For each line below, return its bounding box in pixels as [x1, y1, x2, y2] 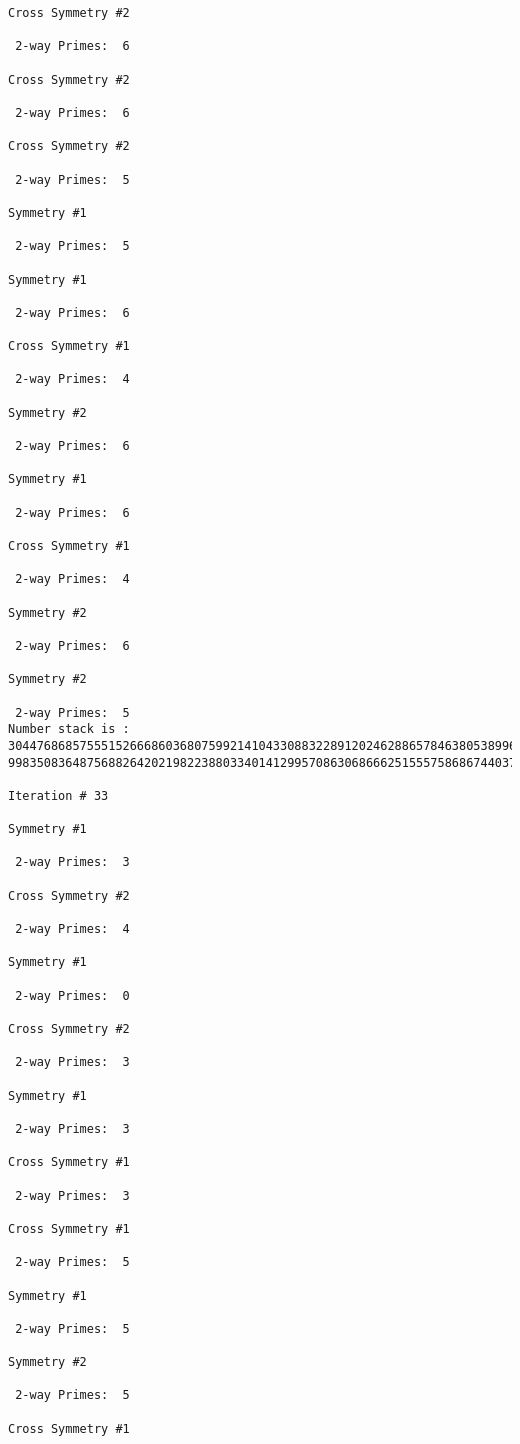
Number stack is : [8, 722, 130, 737]
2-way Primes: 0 [15, 988, 130, 1003]
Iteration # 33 [8, 788, 109, 803]
